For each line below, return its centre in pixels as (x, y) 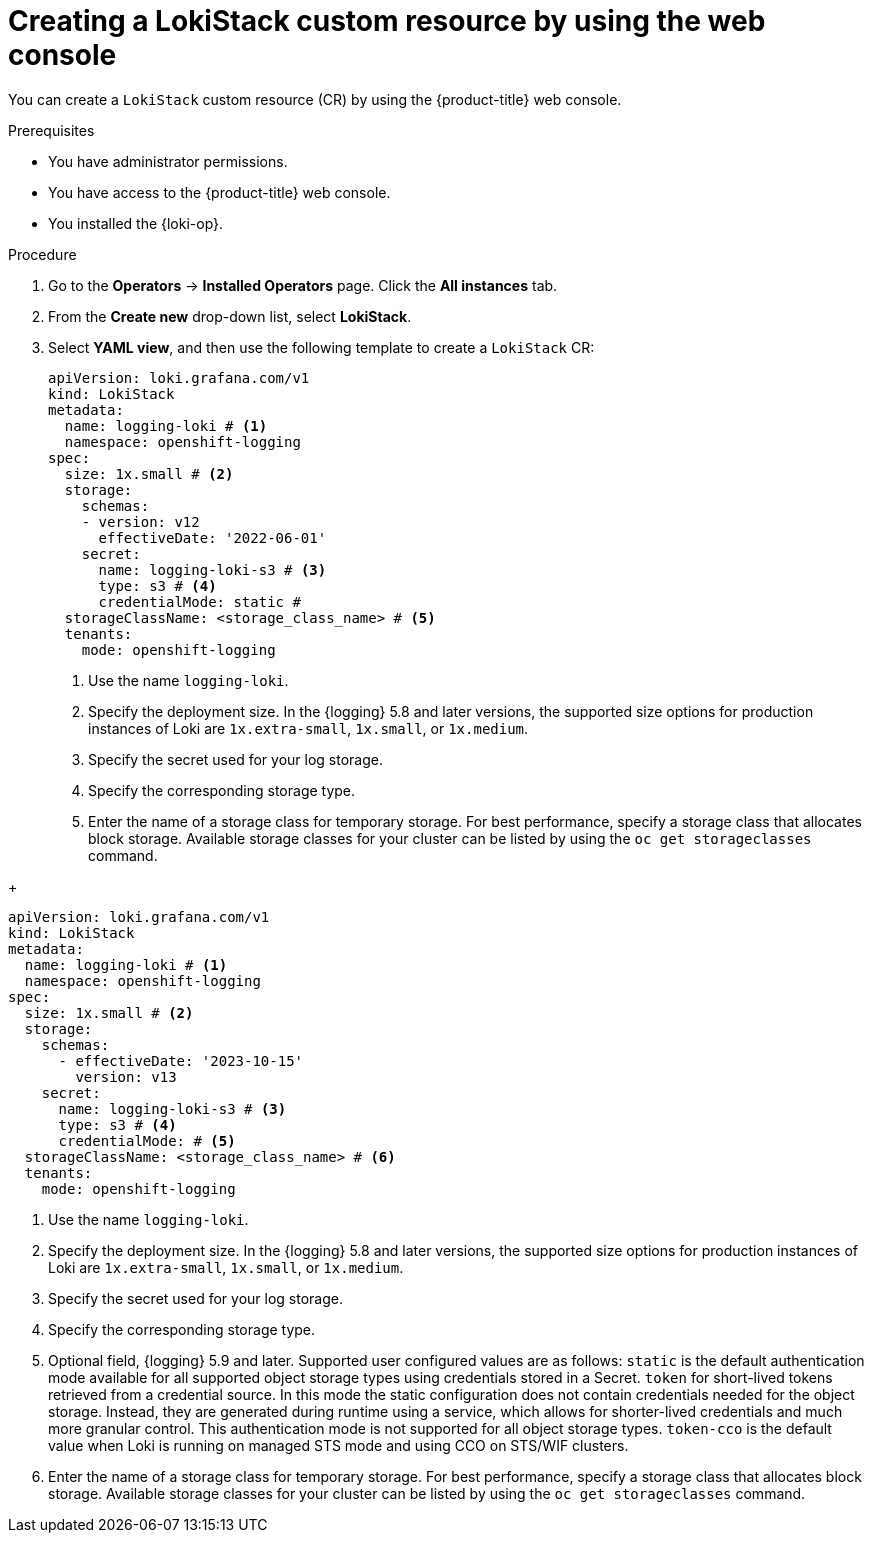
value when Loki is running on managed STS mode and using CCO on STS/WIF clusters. (338, 1445)
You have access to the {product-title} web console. (219, 192)
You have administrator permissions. (168, 161)
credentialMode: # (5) (147, 1140)
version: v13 (126, 1076)
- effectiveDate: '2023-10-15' (181, 1060)
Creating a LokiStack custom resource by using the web (387, 21)
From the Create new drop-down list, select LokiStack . (230, 316)
